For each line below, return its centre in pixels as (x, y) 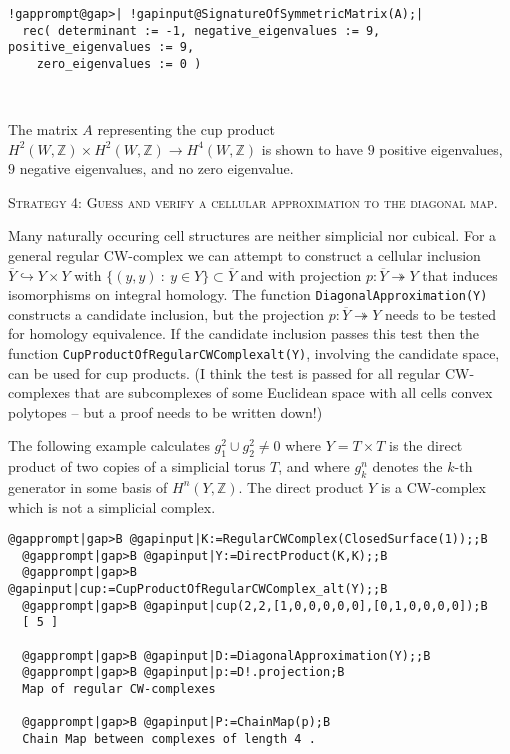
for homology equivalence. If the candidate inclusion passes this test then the (244, 333)
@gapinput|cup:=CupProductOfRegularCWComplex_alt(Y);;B (198, 589)
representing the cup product (186, 128)
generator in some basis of (88, 486)
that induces (460, 274)
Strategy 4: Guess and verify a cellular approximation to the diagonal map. (253, 201)
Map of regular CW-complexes (119, 689)
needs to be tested (440, 313)
